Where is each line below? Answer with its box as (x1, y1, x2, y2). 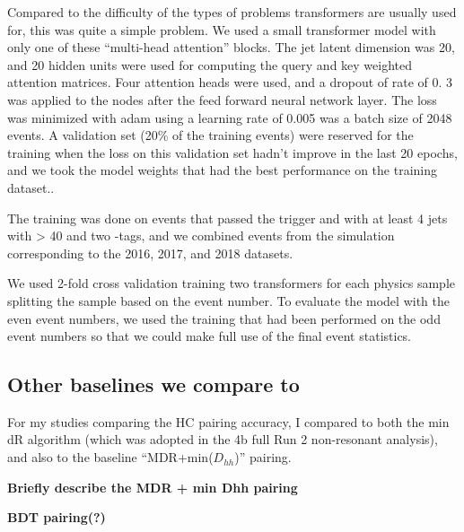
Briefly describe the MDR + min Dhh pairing (7, 477, 298, 496)
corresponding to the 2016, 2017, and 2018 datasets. (7, 243, 293, 262)
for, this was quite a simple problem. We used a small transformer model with (7, 20, 436, 39)
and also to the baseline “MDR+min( (7, 448, 214, 467)
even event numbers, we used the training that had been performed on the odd (7, 309, 441, 327)
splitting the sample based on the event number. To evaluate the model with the (7, 291, 450, 310)
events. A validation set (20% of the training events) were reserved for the (7, 126, 414, 144)
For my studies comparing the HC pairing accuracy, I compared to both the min (7, 412, 450, 431)
